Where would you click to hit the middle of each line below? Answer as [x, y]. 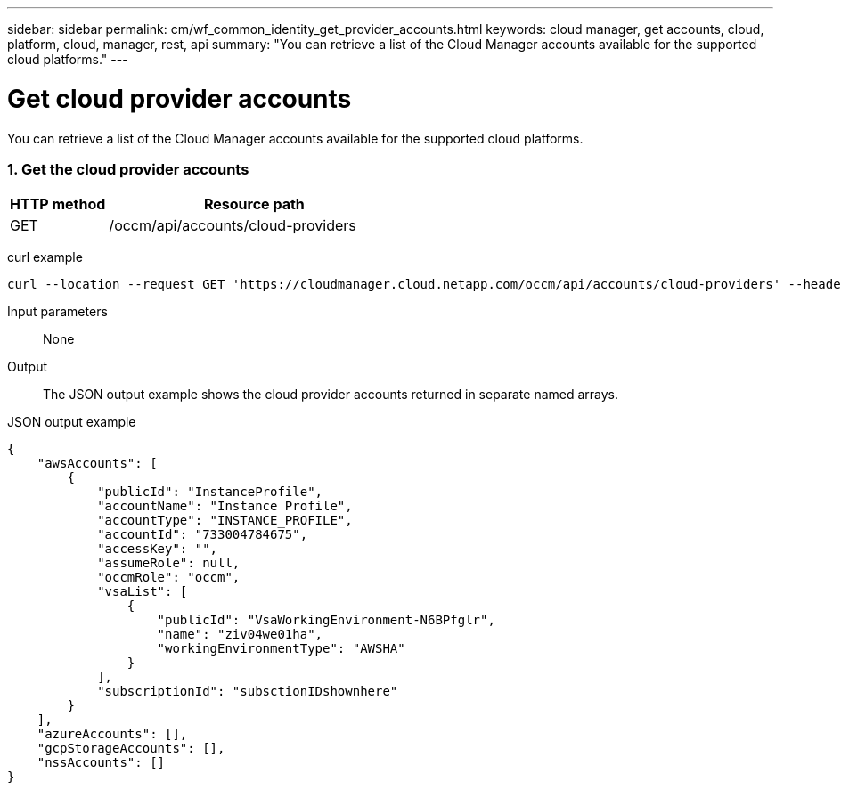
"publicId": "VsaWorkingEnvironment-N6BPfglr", [326, 620]
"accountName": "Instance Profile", [225, 506]
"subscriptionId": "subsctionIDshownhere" [248, 692]
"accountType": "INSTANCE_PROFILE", [225, 521]
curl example [45, 257]
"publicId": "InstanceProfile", [210, 492]
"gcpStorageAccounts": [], [131, 749]
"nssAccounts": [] [101, 763]
